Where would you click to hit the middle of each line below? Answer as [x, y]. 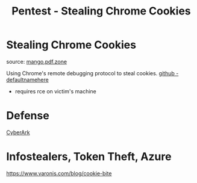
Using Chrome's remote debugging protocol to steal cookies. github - [92, 73]
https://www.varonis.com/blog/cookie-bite [59, 173]
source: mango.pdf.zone [37, 61]
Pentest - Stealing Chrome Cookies [101, 11]
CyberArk [18, 132]
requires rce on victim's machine [55, 91]
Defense [28, 116]
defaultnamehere [28, 79]
